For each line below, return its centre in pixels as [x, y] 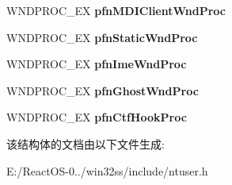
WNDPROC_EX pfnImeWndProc [97, 64]
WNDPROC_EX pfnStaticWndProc [102, 37]
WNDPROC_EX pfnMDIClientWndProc [116, 10]
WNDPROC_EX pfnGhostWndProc [103, 90]
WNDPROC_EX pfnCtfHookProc [97, 117]
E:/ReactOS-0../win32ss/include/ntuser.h [107, 170]
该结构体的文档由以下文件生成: [86, 143]
